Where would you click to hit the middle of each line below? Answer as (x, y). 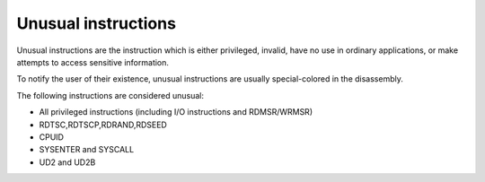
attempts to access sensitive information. (93, 62)
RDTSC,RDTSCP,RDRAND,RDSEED (103, 125)
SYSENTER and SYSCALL (87, 150)
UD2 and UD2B (67, 162)
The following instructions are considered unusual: (110, 95)
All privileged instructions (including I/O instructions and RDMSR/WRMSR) (176, 112)
